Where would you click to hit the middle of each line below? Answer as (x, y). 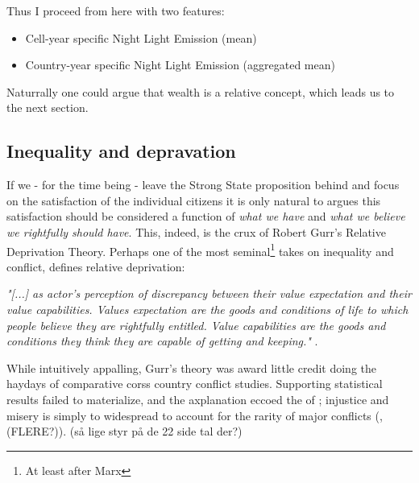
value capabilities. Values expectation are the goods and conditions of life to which (207, 309)
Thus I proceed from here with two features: (116, 10)
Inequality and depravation (121, 151)
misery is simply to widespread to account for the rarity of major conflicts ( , (195, 415)
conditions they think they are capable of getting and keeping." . (162, 341)
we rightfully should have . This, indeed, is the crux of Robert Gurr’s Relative (196, 231)
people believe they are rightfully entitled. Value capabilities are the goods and (196, 325)
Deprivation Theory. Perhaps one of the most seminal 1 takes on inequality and (200, 250)
